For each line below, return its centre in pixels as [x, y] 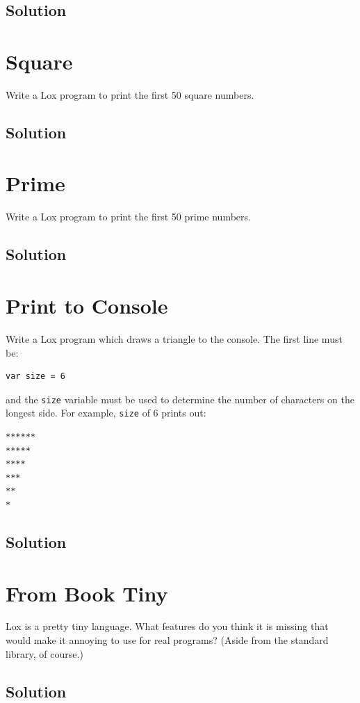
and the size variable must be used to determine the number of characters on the [180, 399]
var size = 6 [35, 377]
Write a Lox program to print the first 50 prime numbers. [128, 217]
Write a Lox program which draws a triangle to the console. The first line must [174, 338]
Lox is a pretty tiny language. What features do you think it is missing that [167, 626]
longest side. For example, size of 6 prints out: [106, 413]
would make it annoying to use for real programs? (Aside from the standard [167, 640]
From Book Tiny [87, 593]
